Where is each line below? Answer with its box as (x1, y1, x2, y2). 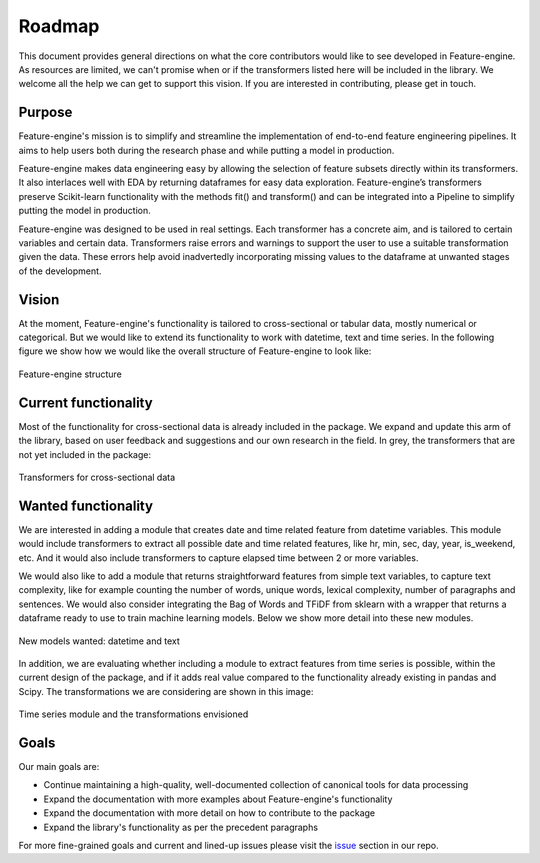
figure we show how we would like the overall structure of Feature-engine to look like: (18, 345, 372, 357)
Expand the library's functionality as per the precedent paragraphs (43, 821, 319, 833)
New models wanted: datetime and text (18, 635, 180, 647)
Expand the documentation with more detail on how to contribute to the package (43, 807, 376, 819)
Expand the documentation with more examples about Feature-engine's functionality (43, 793, 393, 805)
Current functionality (18, 394, 154, 411)
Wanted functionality (18, 497, 154, 514)
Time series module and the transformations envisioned (18, 708, 249, 720)
